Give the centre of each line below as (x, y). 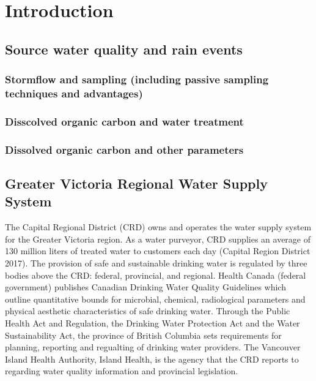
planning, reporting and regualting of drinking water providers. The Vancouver (153, 347)
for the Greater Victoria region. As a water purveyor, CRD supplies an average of (158, 239)
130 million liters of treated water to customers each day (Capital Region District (158, 251)
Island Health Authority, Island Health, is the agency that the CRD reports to (152, 359)
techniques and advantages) (74, 93)
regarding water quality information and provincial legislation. (122, 371)
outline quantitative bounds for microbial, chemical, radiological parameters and (155, 299)
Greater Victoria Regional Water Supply (136, 183)
